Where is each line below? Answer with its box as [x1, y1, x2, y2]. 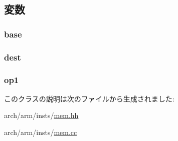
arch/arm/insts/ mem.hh [4, 110, 79, 120]
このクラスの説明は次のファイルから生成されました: [4, 93, 174, 103]
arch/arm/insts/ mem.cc [4, 126, 77, 137]
